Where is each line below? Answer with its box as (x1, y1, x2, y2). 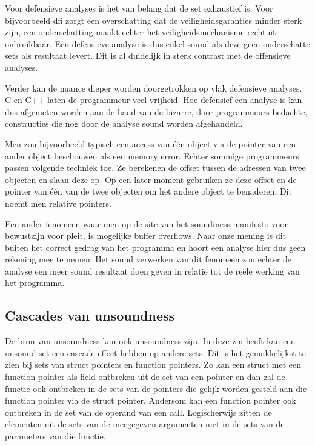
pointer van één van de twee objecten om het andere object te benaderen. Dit (5, 185, 292, 198)
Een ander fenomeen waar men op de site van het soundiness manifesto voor (5, 217, 288, 230)
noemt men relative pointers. (5, 196, 111, 209)
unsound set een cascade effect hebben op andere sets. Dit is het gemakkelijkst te (5, 346, 306, 359)
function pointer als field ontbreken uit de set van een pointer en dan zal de (5, 370, 285, 383)
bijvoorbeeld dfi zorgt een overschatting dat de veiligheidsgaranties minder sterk (5, 13, 302, 26)
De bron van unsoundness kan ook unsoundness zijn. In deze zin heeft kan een (5, 334, 296, 347)
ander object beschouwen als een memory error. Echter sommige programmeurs (5, 149, 299, 162)
